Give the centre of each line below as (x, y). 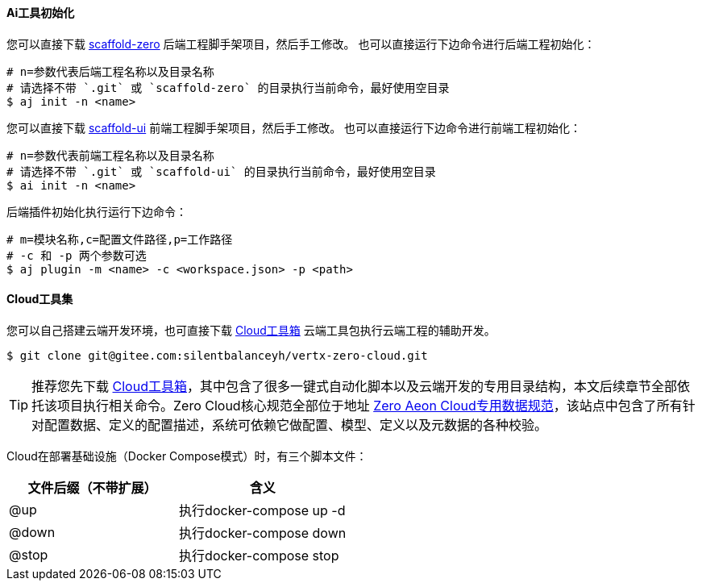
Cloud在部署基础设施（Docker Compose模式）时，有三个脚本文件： (187, 456)
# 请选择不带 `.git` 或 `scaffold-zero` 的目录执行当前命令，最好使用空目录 (228, 87)
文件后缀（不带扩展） (92, 487)
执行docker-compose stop (259, 555)
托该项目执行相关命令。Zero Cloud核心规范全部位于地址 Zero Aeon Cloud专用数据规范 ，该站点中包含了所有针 (363, 405)
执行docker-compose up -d (262, 510)
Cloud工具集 (40, 299)
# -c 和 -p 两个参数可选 (77, 255)
